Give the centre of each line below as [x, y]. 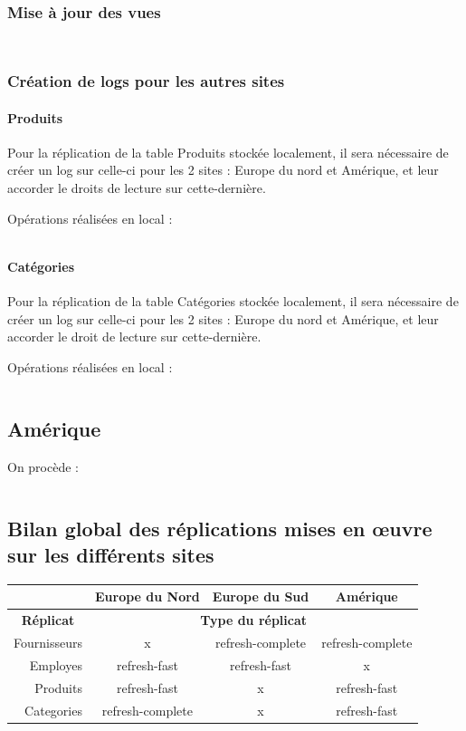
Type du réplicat [254, 620]
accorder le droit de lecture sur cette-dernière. [134, 337]
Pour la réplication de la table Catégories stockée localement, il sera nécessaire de [233, 301]
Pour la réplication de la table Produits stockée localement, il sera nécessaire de [228, 152]
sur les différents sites [111, 554]
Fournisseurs [48, 642]
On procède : [43, 466]
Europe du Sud [261, 596]
